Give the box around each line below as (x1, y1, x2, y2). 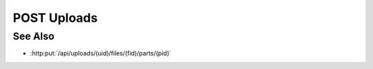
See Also (12, 30, 55, 42)
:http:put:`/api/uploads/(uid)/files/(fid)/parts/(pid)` (30, 49, 172, 57)
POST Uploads (12, 10, 98, 25)
